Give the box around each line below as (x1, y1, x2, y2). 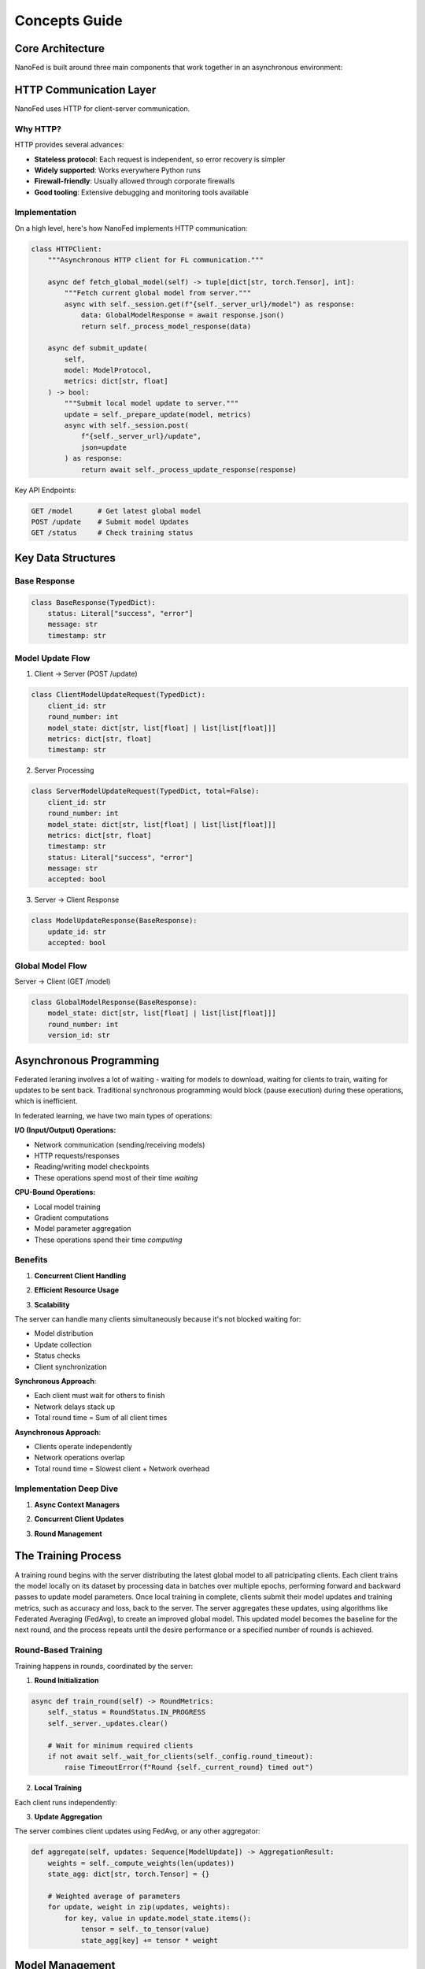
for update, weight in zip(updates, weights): (47, 1903, 231, 1912)
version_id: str (47, 1031, 110, 1040)
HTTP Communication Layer (14, 83, 157, 96)
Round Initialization (34, 1675, 99, 1685)
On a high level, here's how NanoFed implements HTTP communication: (14, 223, 248, 232)
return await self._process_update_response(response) (80, 465, 297, 474)
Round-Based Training (14, 1645, 102, 1656)
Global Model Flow (14, 960, 87, 971)
